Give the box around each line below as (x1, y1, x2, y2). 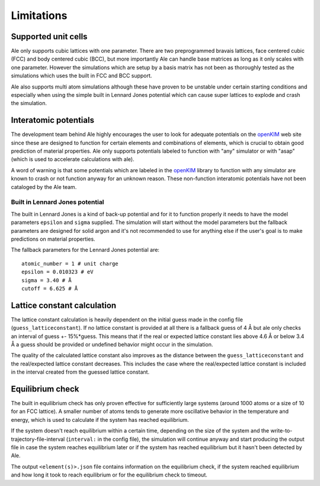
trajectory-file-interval (11, 435, 65, 443)
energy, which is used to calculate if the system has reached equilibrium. (11, 416, 189, 423)
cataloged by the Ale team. (11, 183, 77, 190)
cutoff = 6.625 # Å (21, 285, 78, 292)
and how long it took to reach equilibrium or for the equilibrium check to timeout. (11, 471, 207, 478)
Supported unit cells (11, 31, 88, 42)
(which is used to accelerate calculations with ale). (11, 156, 135, 163)
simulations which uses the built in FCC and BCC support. (11, 72, 152, 80)
